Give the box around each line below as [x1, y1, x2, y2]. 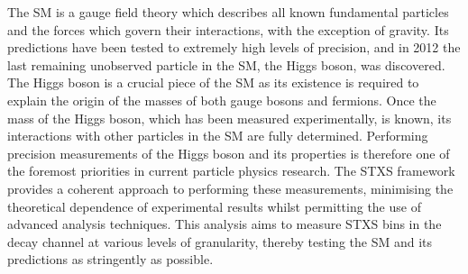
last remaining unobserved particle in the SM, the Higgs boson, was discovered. [7, 55, 445, 74]
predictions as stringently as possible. [7, 250, 214, 269]
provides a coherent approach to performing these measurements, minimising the [7, 178, 454, 197]
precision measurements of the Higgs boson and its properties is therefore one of [7, 143, 450, 162]
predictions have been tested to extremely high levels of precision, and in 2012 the [7, 38, 461, 57]
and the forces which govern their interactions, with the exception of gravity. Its [7, 20, 449, 39]
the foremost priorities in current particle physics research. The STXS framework [7, 161, 455, 180]
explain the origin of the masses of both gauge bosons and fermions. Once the [7, 90, 436, 109]
